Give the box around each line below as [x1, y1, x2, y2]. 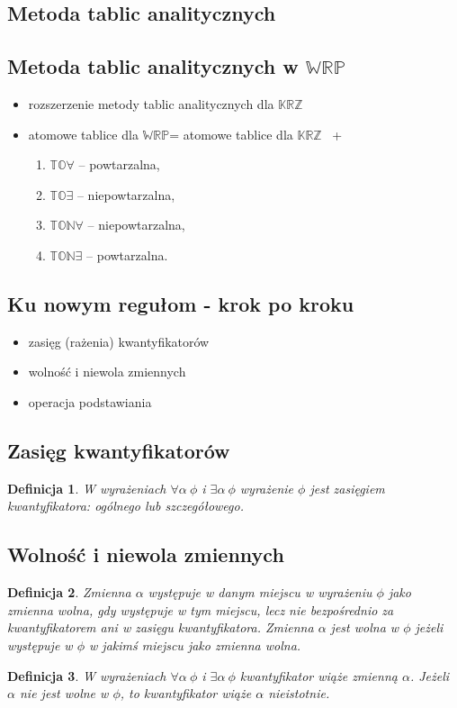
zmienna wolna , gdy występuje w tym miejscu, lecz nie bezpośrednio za [7, 600, 394, 619]
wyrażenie [239, 478, 294, 497]
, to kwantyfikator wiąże [120, 684, 252, 703]
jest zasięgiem [309, 478, 385, 497]
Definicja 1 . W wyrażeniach [7, 478, 166, 497]
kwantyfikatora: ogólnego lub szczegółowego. [7, 496, 244, 515]
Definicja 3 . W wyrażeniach [7, 666, 166, 685]
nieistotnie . [268, 684, 330, 703]
